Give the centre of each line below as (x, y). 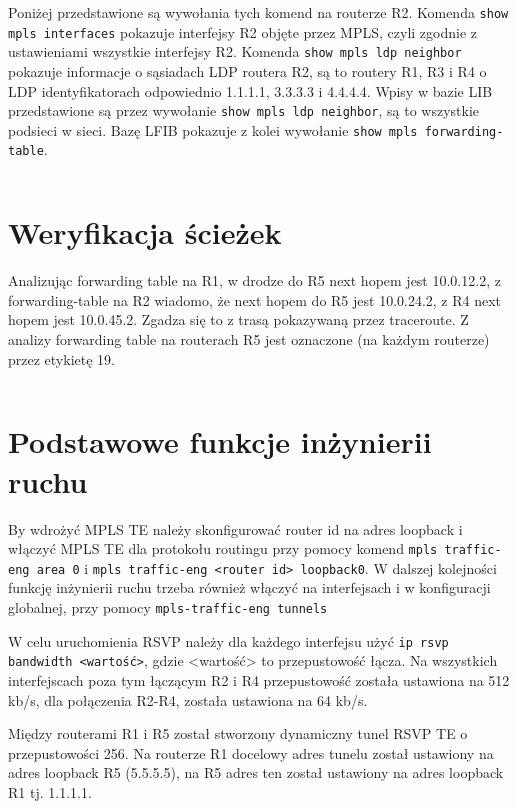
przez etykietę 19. (61, 358)
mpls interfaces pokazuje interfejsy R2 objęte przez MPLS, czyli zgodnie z (243, 31)
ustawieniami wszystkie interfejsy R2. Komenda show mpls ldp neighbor (235, 51)
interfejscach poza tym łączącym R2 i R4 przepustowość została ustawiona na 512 (259, 680)
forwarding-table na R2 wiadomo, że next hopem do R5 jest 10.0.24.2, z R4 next (255, 299)
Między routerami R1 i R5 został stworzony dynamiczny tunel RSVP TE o (238, 733)
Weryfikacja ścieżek (145, 232)
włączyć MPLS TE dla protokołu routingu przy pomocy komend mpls (223, 548)
